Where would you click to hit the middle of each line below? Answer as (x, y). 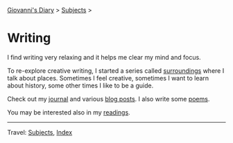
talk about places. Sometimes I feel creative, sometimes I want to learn (108, 78)
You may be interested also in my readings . (69, 112)
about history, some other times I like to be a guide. (80, 85)
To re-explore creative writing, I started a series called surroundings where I (116, 70)
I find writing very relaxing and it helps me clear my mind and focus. (104, 57)
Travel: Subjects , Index (40, 132)
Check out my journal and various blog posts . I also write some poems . (109, 99)
